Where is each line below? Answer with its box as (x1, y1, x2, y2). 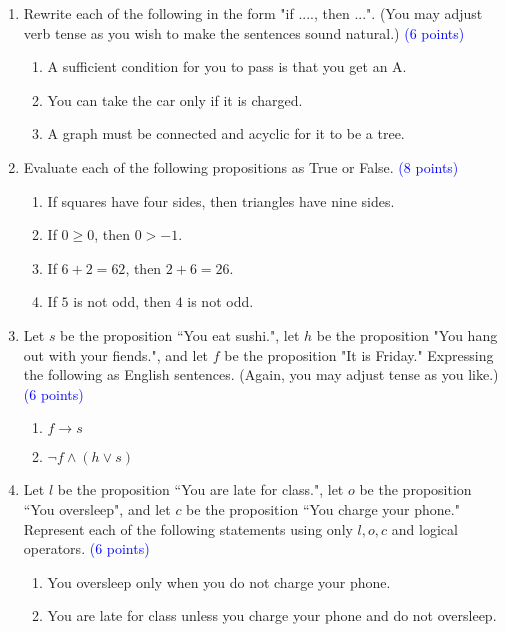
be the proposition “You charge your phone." (186, 498, 460, 519)
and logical (391, 518, 458, 539)
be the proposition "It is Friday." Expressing (224, 344, 494, 365)
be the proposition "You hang (316, 324, 498, 345)
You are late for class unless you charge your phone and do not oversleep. (47, 605, 497, 626)
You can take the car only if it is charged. (47, 89, 303, 110)
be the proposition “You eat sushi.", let (60, 324, 300, 345)
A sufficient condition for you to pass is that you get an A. (47, 56, 407, 77)
